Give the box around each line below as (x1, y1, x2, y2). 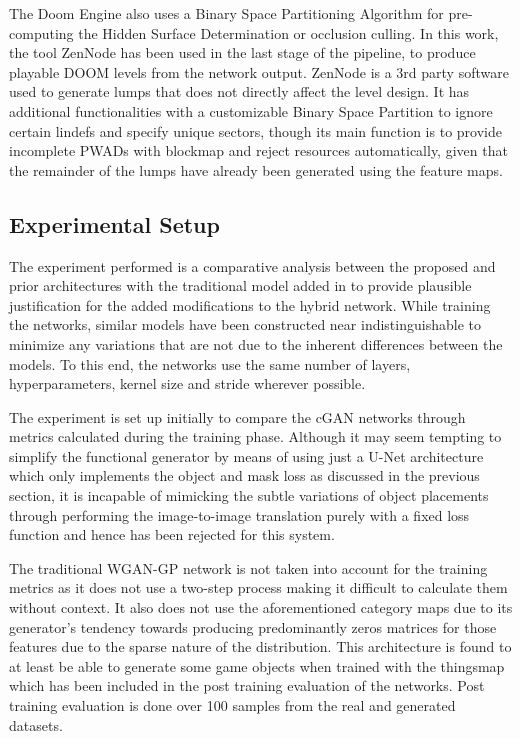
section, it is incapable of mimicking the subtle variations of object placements (9, 485, 489, 506)
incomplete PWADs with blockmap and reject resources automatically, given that (9, 140, 508, 161)
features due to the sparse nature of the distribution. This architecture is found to (9, 636, 512, 657)
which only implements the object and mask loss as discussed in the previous (9, 465, 480, 486)
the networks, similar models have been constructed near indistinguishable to (9, 314, 481, 335)
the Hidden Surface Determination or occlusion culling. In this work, (78, 22, 499, 43)
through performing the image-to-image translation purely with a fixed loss (9, 504, 470, 525)
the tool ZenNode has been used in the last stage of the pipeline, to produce (9, 42, 476, 63)
